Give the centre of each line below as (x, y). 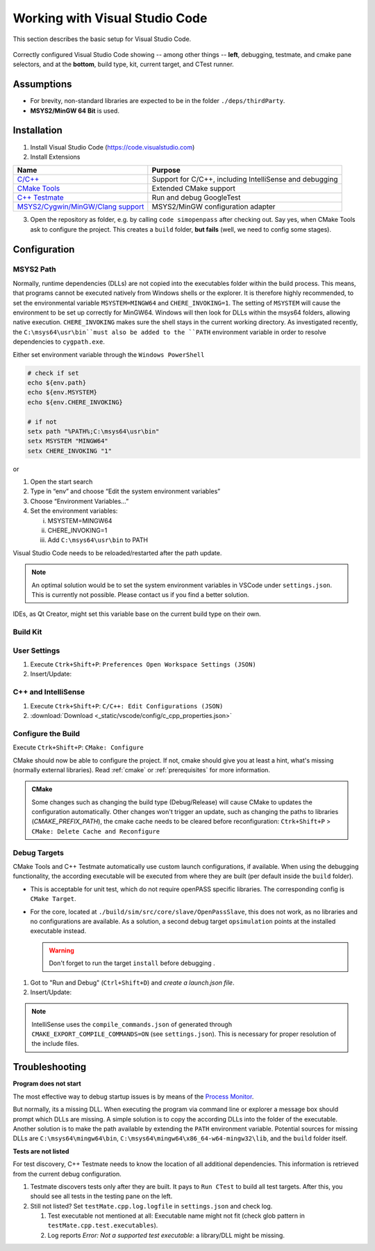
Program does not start (47, 1084)
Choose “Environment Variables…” (80, 501)
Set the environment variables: (74, 511)
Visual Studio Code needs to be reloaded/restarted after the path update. (117, 552)
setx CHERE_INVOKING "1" (70, 451)
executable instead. (58, 931)
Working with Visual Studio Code (110, 18)
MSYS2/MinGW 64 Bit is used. (75, 111)
